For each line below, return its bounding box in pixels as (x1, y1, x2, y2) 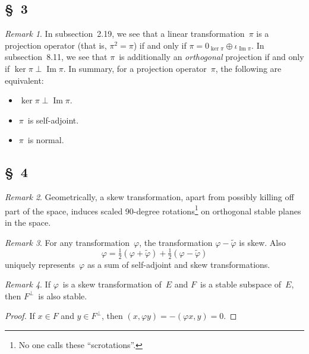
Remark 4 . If (5, 278, 51, 290)
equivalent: (5, 74, 44, 86)
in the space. (5, 216, 51, 228)
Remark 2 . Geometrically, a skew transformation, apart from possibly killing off (5, 191, 294, 203)
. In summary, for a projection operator (63, 62, 207, 74)
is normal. (27, 134, 64, 146)
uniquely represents (5, 258, 75, 270)
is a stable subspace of (200, 278, 282, 290)
